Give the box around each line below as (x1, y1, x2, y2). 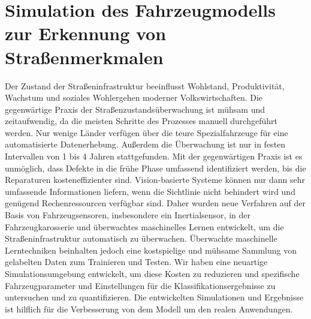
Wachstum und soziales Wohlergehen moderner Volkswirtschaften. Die (5, 91, 263, 104)
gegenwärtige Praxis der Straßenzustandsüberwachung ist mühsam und (5, 103, 265, 115)
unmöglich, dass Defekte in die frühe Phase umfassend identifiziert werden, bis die (5, 161, 306, 174)
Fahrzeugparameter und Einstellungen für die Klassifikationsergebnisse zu (5, 279, 276, 291)
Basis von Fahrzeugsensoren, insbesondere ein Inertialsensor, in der (5, 209, 250, 221)
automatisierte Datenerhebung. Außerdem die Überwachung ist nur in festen (5, 138, 286, 151)
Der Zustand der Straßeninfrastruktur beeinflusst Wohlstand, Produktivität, (5, 79, 285, 92)
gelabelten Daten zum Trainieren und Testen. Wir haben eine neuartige (5, 255, 268, 268)
